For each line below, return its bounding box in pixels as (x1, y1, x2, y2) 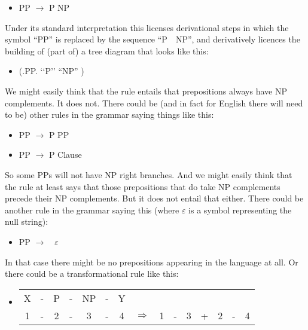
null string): (5, 215, 48, 228)
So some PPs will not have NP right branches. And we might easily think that (5, 168, 292, 181)
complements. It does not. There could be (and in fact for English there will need (5, 96, 303, 109)
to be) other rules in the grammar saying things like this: (5, 108, 214, 121)
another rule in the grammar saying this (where (5, 203, 179, 216)
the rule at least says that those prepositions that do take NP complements (5, 180, 280, 192)
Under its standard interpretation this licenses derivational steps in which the (5, 21, 289, 33)
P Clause (48, 148, 82, 161)
